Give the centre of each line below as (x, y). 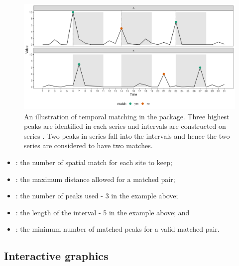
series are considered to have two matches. (88, 145)
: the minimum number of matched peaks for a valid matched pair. (118, 229)
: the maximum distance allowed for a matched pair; (95, 179)
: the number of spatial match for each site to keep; (94, 162)
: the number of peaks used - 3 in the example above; (97, 196)
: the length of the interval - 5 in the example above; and (103, 212)
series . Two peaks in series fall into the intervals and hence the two (127, 135)
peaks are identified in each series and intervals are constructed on (125, 126)
